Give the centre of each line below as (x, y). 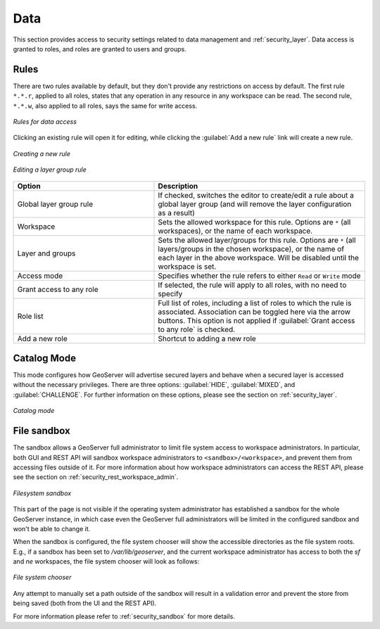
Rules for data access (45, 122)
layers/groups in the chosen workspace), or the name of (251, 248)
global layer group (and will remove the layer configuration (255, 204)
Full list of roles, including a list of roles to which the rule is (255, 303)
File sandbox (42, 431)
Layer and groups (46, 253)
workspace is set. (187, 266)
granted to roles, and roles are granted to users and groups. (100, 49)
